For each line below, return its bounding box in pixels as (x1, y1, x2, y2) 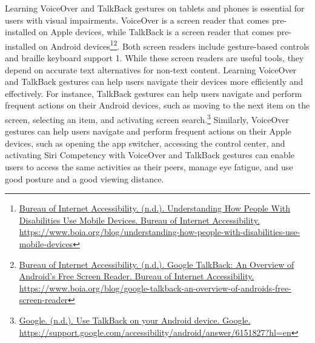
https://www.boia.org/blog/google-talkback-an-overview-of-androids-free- (19, 281, 291, 294)
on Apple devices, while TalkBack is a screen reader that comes (39, 25, 274, 38)
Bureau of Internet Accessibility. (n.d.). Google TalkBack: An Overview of (19, 258, 294, 270)
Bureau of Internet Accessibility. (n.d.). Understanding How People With (19, 202, 291, 215)
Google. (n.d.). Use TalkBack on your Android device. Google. (19, 313, 251, 326)
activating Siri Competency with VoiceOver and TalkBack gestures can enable (5, 148, 294, 161)
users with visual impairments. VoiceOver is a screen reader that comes (5, 13, 270, 26)
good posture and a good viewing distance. (5, 172, 164, 185)
